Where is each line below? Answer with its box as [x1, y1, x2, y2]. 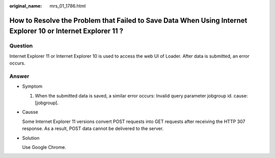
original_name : [9, 3, 42, 9]
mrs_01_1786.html [49, 3, 86, 9]
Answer [9, 73, 30, 80]
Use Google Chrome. [22, 144, 66, 150]
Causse [22, 109, 38, 115]
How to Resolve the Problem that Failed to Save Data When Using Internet [9, 16, 248, 25]
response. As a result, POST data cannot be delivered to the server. [22, 125, 164, 132]
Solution [22, 135, 40, 141]
